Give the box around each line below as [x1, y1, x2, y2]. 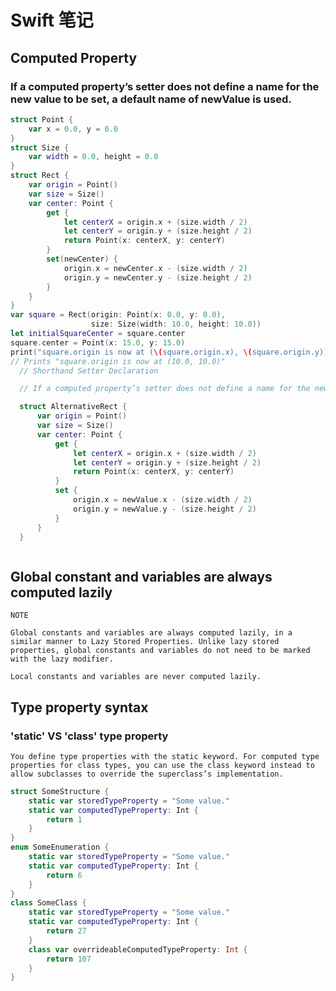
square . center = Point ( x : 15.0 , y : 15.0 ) [10, 337, 186, 348]
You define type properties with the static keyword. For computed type [10, 751, 320, 761]
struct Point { [10, 114, 74, 125]
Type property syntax [10, 699, 149, 716]
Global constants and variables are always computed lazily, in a [10, 628, 293, 638]
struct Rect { [10, 171, 70, 181]
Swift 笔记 [10, 9, 94, 32]
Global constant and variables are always [10, 568, 273, 585]
